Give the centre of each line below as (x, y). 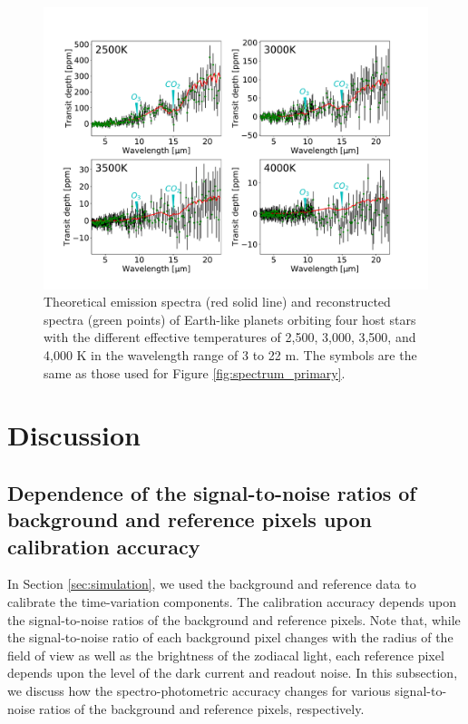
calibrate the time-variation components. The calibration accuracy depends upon (232, 602)
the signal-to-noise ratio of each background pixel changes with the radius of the (230, 637)
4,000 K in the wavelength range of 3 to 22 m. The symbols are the (230, 354)
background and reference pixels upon (190, 519)
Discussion (74, 435)
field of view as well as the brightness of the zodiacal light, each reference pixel (226, 655)
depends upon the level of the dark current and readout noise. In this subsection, (233, 673)
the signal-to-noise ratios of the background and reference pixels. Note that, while (234, 619)
